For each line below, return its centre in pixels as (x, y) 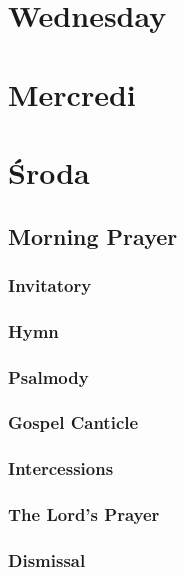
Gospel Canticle (73, 422)
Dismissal (47, 559)
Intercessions (61, 468)
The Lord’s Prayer (84, 514)
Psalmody (48, 376)
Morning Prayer (93, 235)
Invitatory (50, 284)
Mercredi (72, 93)
